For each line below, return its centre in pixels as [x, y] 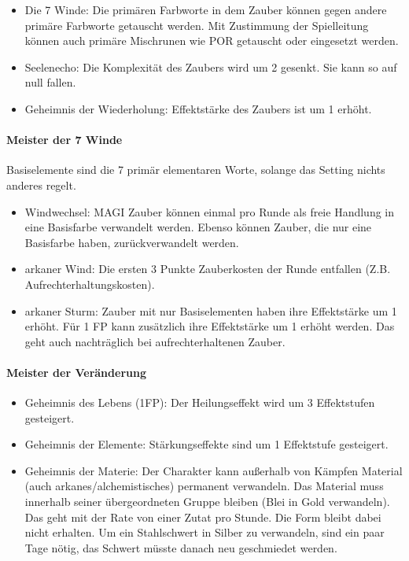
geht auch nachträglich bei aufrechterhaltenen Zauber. [155, 341]
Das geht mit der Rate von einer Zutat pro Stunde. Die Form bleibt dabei [203, 517]
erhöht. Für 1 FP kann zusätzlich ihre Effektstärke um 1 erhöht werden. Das [210, 326]
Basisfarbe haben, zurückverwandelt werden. [132, 242]
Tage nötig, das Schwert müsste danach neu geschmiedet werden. [181, 547]
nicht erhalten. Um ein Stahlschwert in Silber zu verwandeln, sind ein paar [204, 532]
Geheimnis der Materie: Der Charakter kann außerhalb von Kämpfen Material [214, 470]
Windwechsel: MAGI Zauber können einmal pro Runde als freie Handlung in [210, 211]
